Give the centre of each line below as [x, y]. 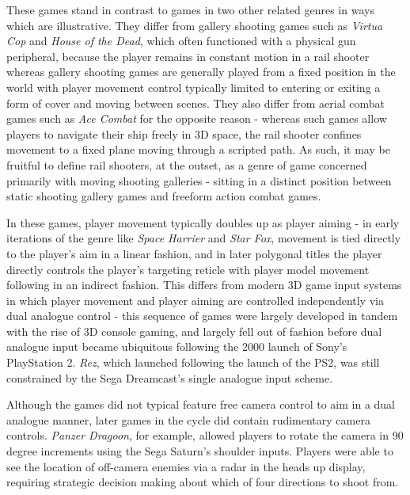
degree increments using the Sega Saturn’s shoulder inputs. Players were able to [200, 451]
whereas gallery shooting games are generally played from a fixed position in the [201, 72]
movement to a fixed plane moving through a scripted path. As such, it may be [198, 149]
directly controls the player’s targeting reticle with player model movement [188, 269]
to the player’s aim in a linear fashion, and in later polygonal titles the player [194, 253]
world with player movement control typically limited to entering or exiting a [194, 87]
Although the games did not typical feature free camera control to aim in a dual [201, 404]
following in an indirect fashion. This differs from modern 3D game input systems [204, 285]
